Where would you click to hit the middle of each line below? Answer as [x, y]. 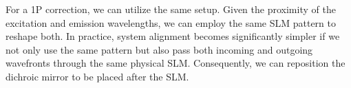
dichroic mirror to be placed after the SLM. [97, 76]
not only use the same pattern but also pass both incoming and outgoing [159, 49]
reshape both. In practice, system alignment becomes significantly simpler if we [173, 36]
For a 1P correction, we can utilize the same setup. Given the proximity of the [171, 9]
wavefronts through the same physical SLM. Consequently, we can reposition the [175, 63]
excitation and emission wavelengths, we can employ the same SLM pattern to [171, 22]
